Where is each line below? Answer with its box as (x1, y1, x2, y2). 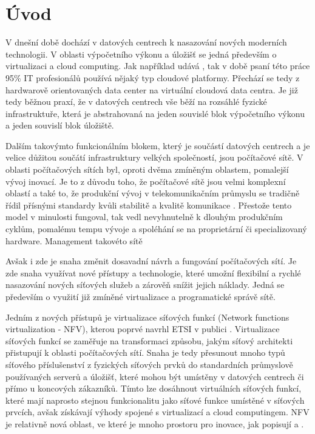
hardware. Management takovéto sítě (5, 234, 143, 247)
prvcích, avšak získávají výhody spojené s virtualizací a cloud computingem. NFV (5, 406, 310, 418)
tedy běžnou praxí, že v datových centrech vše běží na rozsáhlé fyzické (5, 95, 267, 108)
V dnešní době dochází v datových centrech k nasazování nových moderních (5, 36, 287, 48)
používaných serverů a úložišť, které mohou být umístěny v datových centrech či (5, 370, 304, 382)
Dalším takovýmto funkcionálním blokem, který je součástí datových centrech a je (5, 139, 310, 152)
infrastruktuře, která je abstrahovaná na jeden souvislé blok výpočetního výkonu (5, 107, 305, 119)
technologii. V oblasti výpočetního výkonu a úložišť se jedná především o (5, 47, 277, 60)
